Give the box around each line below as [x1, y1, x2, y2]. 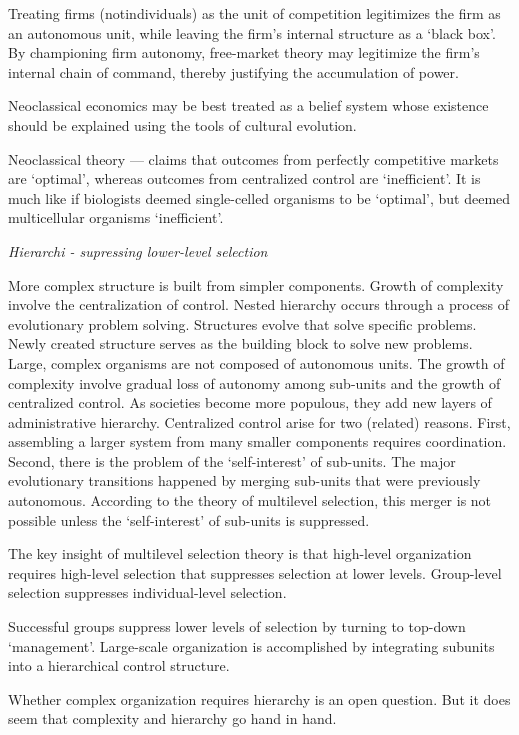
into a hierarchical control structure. [8, 655, 230, 676]
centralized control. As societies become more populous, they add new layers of [8, 392, 492, 413]
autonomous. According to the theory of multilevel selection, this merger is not [8, 490, 492, 511]
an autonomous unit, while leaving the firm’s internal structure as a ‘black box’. [8, 22, 496, 43]
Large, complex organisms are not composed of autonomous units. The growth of [8, 352, 505, 373]
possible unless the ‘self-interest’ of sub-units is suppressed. [8, 509, 370, 530]
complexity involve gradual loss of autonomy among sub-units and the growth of [8, 372, 501, 393]
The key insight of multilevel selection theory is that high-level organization [8, 543, 472, 564]
